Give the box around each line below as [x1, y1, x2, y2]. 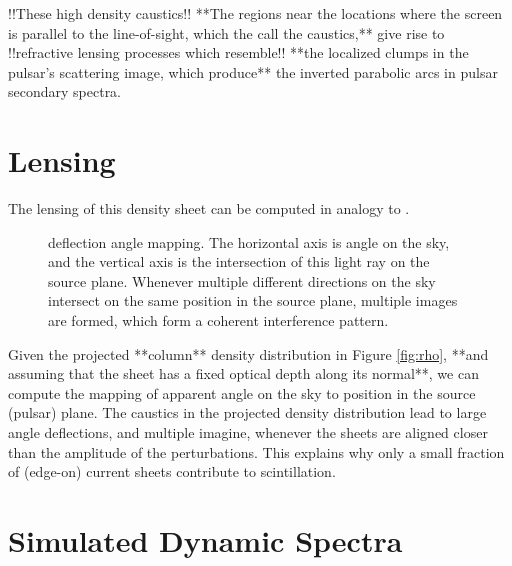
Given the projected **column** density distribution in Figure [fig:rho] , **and [8, 343, 489, 364]
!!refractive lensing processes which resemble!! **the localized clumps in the [8, 42, 469, 63]
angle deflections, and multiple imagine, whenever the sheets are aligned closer [8, 422, 488, 443]
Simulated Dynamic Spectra [8, 520, 403, 560]
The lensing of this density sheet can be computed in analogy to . [8, 198, 410, 219]
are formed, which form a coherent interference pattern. [48, 310, 389, 331]
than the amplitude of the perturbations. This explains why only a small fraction [8, 441, 505, 462]
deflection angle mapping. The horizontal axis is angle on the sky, [48, 231, 450, 252]
